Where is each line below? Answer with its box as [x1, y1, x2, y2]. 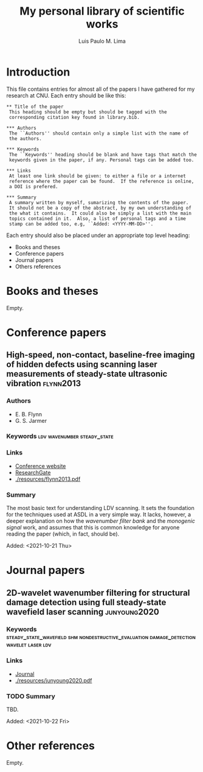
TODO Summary [6, 692, 56, 700]
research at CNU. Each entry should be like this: [6, 91, 126, 99]
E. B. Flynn [15, 410, 43, 418]
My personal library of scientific [19, 4, 185, 18]
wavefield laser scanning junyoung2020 [6, 606, 159, 617]
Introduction [6, 65, 71, 79]
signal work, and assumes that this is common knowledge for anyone [6, 524, 180, 531]
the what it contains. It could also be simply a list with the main [9, 210, 191, 216]
